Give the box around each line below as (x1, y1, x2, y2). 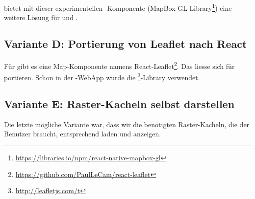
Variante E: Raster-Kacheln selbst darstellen (4, 96, 235, 111)
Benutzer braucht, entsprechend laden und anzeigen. (4, 129, 161, 139)
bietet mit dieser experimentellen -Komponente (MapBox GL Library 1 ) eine (4, 1, 232, 13)
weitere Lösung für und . (4, 12, 78, 22)
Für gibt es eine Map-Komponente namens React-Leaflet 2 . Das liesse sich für (4, 60, 235, 71)
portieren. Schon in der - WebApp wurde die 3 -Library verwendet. (4, 71, 200, 82)
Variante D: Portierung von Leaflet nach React (4, 36, 247, 51)
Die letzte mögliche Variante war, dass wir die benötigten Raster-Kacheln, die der (4, 119, 250, 129)
